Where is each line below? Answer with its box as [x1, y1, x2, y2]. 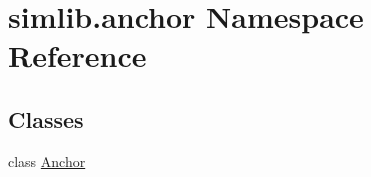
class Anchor [8, 150, 86, 171]
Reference [8, 35, 147, 76]
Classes [8, 103, 84, 134]
